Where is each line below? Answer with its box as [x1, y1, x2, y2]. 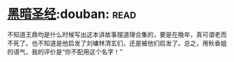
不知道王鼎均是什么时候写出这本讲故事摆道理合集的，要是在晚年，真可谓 [7, 30, 214, 39]
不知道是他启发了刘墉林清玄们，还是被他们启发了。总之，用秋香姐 [37, 39, 227, 47]
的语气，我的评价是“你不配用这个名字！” [7, 48, 123, 56]
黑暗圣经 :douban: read [7, 6, 136, 22]
